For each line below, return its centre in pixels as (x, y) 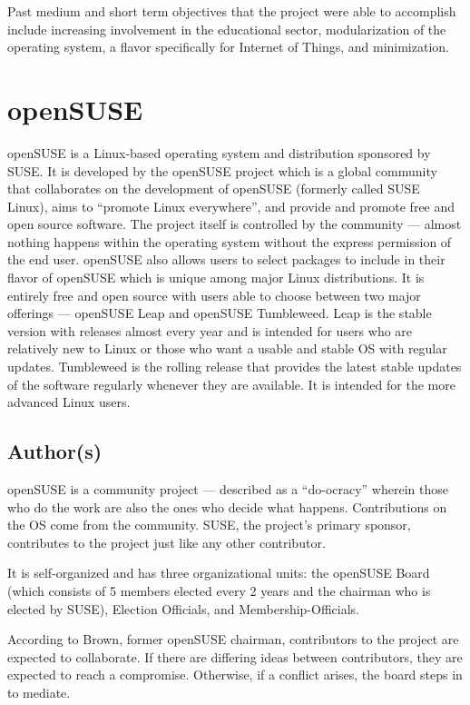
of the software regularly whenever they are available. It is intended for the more (231, 384)
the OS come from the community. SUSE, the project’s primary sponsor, (209, 525)
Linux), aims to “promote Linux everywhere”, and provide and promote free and (231, 206)
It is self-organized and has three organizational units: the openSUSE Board (219, 573)
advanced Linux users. (69, 402)
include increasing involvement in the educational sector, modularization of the (227, 29)
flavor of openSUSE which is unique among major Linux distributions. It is (216, 278)
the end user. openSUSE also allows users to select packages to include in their (226, 259)
